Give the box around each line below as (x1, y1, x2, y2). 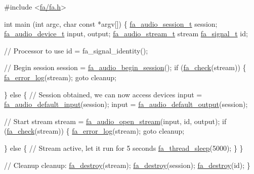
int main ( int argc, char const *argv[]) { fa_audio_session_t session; (4, 18, 218, 29)
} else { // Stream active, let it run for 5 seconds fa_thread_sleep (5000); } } (4, 142, 243, 153)
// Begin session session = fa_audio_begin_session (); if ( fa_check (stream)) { (4, 62, 246, 73)
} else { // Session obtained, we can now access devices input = (4, 89, 202, 99)
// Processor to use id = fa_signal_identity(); (4, 45, 148, 55)
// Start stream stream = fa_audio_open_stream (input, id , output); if (4, 115, 227, 126)
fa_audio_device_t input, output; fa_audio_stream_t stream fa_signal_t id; (4, 28, 248, 39)
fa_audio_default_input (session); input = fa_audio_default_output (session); (4, 99, 248, 109)
